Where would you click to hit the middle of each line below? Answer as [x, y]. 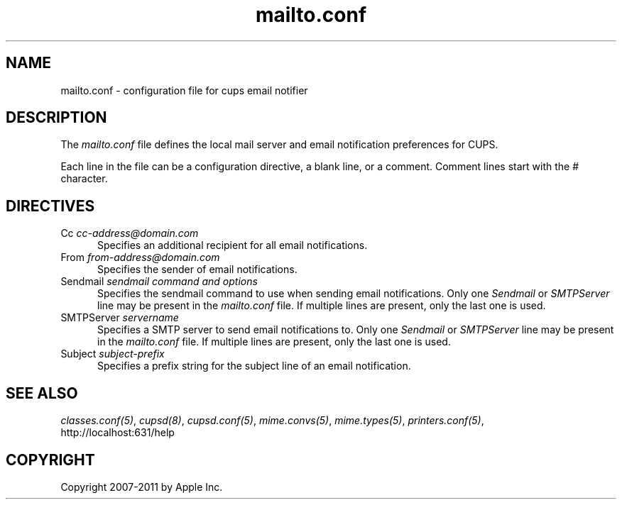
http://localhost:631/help [118, 433]
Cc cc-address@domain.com [130, 233]
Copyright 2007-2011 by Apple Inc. [142, 487]
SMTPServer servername [120, 318]
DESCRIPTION [56, 118]
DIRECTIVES [50, 206]
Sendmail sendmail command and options [159, 282]
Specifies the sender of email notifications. [197, 270]
